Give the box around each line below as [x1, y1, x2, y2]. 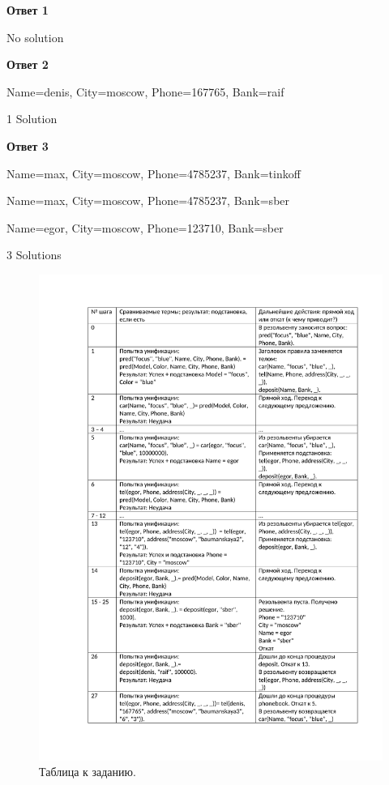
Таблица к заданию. [39, 763, 136, 780]
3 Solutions [6, 246, 62, 263]
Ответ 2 [6, 56, 49, 73]
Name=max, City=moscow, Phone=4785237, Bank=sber [6, 192, 290, 209]
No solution [6, 28, 64, 45]
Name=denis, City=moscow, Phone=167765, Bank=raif [6, 83, 284, 100]
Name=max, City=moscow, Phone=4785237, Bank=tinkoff [6, 164, 301, 181]
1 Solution [6, 110, 58, 127]
